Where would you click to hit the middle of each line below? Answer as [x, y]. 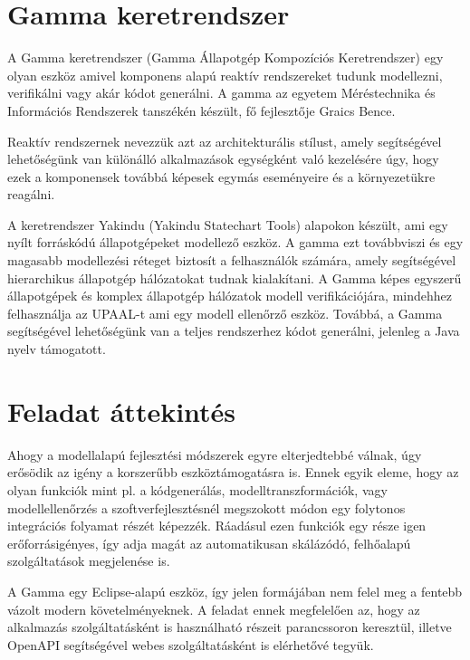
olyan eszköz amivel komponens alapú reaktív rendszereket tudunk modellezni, [225, 75]
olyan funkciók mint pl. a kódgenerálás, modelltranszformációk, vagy [197, 489]
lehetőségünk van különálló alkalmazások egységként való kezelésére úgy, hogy [223, 159]
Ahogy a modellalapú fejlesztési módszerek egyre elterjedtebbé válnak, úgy [215, 454]
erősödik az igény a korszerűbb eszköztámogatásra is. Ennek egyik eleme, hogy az [233, 472]
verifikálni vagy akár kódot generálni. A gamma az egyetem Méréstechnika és [221, 93]
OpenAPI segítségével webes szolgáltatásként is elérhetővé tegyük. [191, 644]
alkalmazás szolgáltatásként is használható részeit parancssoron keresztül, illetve [230, 627]
